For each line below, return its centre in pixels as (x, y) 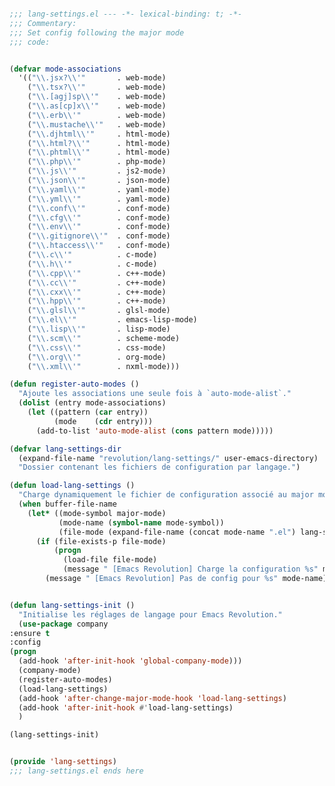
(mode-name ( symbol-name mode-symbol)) (141, 522)
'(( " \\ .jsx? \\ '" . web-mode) (92, 78)
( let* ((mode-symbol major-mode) (97, 513)
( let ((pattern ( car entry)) (88, 412)
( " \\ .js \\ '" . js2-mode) (97, 171)
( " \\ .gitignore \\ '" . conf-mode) (99, 236)
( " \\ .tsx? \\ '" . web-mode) (97, 87)
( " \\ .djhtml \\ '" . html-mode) (99, 134)
